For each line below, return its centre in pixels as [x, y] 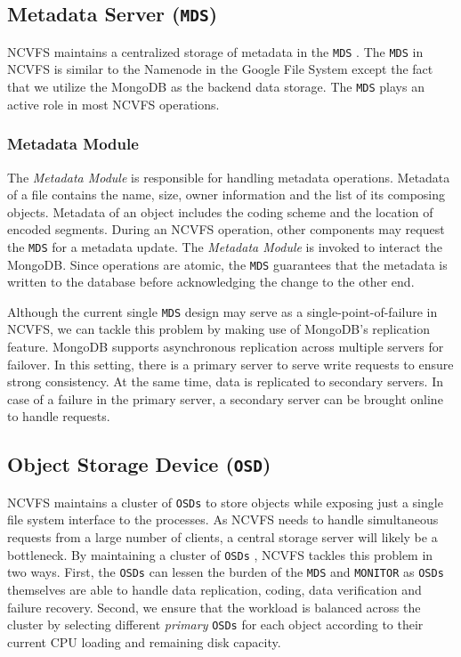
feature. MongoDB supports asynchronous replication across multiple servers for [226, 347]
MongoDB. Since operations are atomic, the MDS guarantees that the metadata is [227, 264]
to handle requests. [59, 416]
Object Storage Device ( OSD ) [139, 464]
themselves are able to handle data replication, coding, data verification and [214, 589]
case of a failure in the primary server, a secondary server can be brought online [225, 398]
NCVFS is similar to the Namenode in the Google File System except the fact [220, 69]
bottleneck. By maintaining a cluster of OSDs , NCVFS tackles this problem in [220, 554]
